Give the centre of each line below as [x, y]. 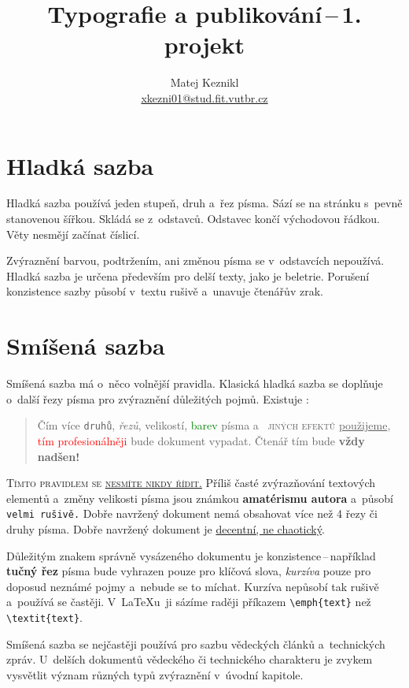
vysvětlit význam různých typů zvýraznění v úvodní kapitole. [155, 674]
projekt [204, 45]
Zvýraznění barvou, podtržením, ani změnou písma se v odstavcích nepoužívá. [195, 260]
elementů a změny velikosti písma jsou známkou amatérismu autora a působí [200, 498]
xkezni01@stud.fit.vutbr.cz [204, 97]
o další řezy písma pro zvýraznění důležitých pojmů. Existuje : [158, 398]
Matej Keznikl [204, 82]
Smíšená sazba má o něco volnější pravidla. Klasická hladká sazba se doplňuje [195, 383]
